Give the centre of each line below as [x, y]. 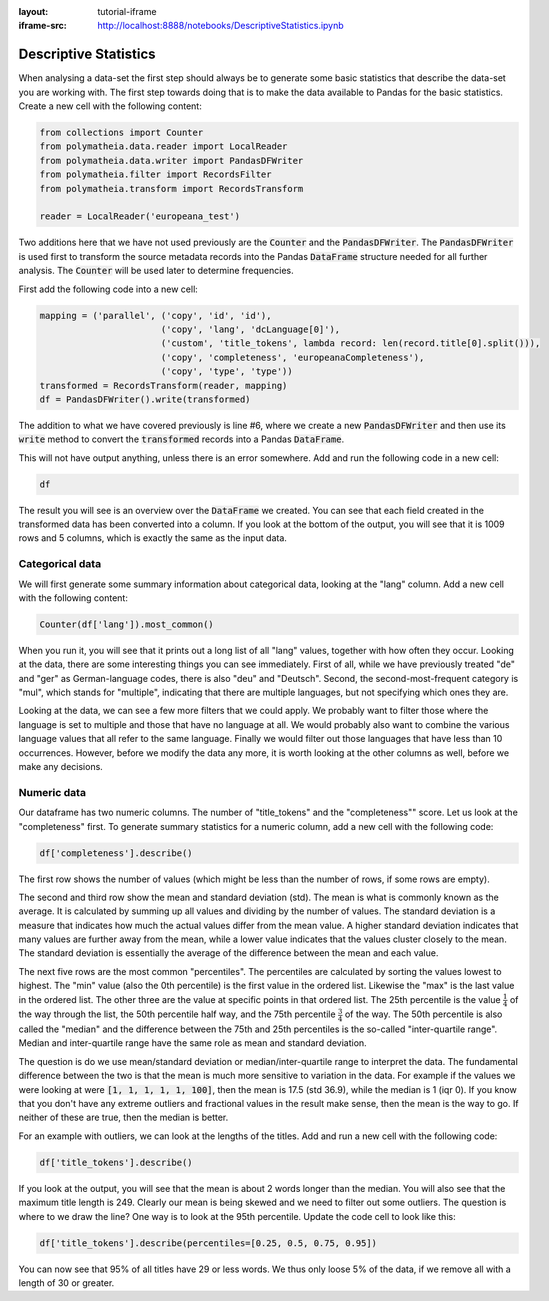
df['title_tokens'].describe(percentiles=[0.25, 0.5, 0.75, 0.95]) [208, 1243]
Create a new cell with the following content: [110, 106]
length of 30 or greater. [66, 1282]
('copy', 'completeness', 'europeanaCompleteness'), [292, 357]
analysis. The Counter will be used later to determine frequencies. [156, 271]
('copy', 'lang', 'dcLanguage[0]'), [250, 329]
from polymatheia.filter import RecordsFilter [155, 174]
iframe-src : [42, 26]
